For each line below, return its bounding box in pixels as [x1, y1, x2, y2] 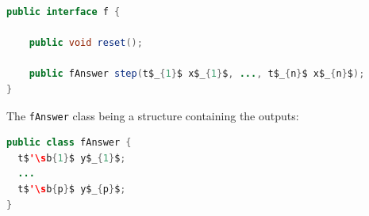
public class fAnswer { [6, 137, 132, 149]
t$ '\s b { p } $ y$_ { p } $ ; [17, 184, 126, 195]
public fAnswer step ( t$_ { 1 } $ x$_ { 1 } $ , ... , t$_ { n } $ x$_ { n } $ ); [29, 68, 365, 80]
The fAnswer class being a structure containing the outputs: [6, 107, 299, 123]
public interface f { [6, 6, 121, 17]
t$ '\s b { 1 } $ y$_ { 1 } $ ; [17, 152, 126, 164]
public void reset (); [29, 37, 143, 49]
